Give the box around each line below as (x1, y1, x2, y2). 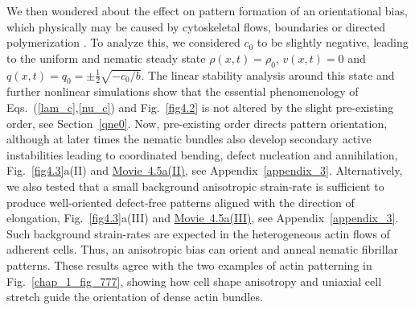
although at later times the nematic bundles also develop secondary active (6, 130, 372, 147)
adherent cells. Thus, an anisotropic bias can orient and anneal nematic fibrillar (6, 241, 399, 258)
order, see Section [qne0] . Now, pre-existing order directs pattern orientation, (6, 114, 388, 131)
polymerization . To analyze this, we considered (6, 34, 240, 51)
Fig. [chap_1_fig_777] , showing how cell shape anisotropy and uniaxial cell (6, 272, 382, 289)
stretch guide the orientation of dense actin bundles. (6, 288, 263, 305)
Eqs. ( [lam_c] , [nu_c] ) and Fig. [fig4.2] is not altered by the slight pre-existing (6, 98, 394, 115)
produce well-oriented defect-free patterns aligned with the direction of (6, 193, 355, 210)
